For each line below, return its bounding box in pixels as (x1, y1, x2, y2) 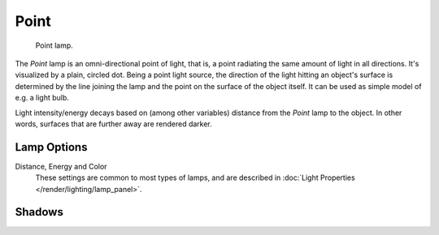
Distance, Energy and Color (15, 161, 107, 171)
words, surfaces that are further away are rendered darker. (15, 118, 213, 129)
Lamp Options (15, 140, 88, 154)
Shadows (15, 205, 64, 219)
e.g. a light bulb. (15, 93, 69, 103)
